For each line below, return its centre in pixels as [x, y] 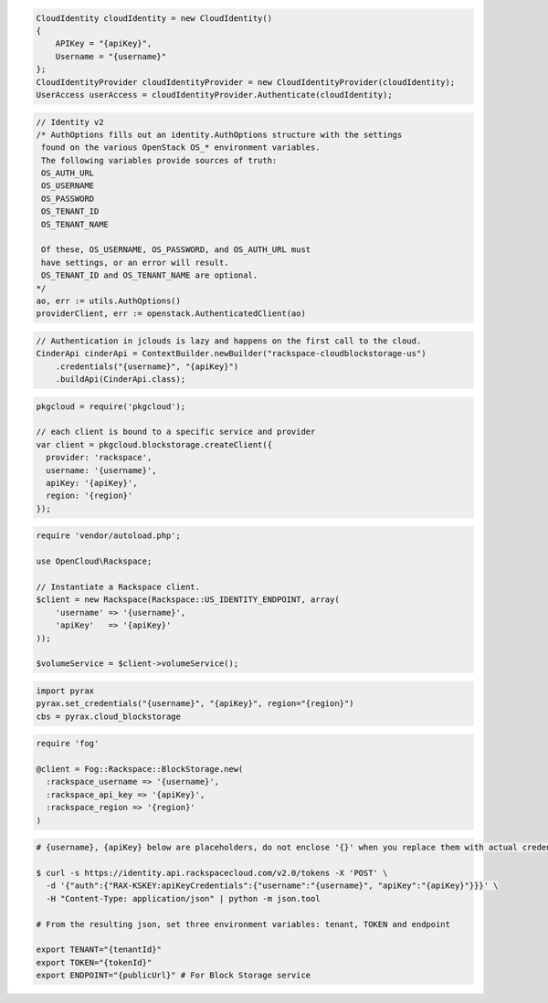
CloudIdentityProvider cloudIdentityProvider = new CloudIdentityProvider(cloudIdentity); [246, 82]
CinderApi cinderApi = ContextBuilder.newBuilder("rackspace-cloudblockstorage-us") [231, 354]
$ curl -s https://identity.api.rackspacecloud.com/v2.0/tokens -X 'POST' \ [212, 873]
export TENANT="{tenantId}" [99, 950]
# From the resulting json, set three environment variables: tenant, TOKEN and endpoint [243, 924]
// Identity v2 [70, 122]
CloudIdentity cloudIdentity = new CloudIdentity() [154, 18]
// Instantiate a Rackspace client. [118, 586]
